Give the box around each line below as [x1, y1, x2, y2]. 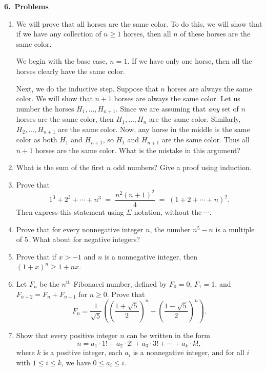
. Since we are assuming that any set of [115, 103, 239, 114]
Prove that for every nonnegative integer [16, 224, 144, 234]
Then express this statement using [16, 207, 124, 217]
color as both [16, 134, 57, 145]
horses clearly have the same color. [16, 65, 125, 76]
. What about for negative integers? [28, 234, 140, 245]
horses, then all [123, 28, 171, 39]
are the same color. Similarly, [149, 114, 241, 124]
